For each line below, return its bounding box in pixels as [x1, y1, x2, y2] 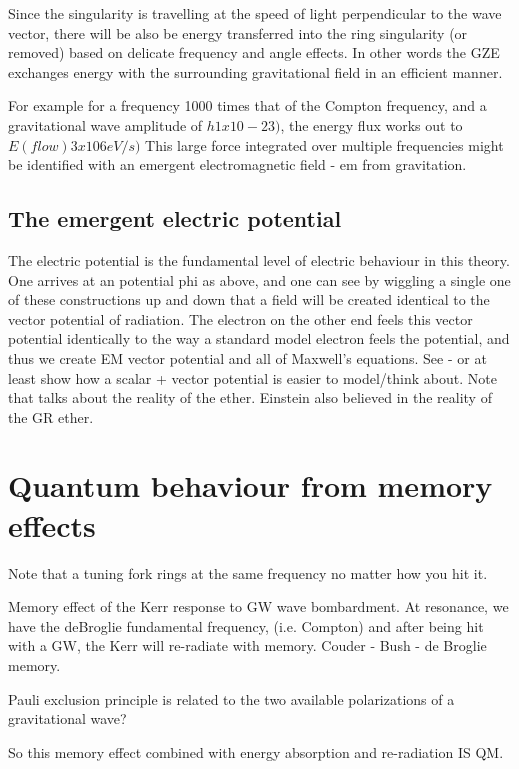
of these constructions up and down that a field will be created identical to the [8, 289, 490, 310]
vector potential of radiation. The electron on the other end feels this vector [8, 308, 473, 329]
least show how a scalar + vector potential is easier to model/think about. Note [8, 367, 497, 388]
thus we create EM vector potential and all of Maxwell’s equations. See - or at [8, 347, 487, 368]
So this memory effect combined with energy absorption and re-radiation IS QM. [8, 741, 504, 762]
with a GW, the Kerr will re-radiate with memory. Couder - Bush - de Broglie [8, 635, 487, 656]
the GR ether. [8, 406, 94, 427]
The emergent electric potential [8, 203, 342, 234]
